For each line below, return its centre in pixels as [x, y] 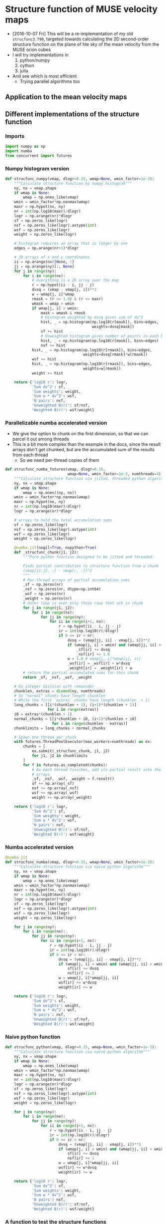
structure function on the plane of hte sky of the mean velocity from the [86, 44]
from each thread [30, 455]
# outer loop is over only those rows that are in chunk [83, 603]
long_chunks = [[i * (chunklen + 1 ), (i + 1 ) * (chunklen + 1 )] [75, 705]
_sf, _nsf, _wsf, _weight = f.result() [73, 779]
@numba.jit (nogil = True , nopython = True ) [55, 548]
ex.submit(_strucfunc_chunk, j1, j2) [71, 751]
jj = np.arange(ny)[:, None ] [44, 266]
